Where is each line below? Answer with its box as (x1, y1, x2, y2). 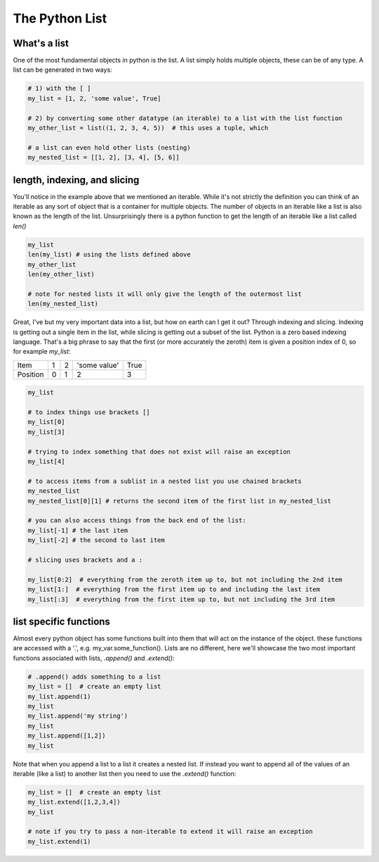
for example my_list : (13, 347, 71, 356)
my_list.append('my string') (27, 712, 128, 720)
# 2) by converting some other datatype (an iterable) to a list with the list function (27, 114, 343, 122)
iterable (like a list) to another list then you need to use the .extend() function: (13, 769, 237, 778)
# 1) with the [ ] (27, 84, 91, 93)
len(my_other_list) (27, 271, 95, 278)
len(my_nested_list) (27, 300, 98, 308)
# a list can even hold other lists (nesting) (27, 143, 191, 151)
